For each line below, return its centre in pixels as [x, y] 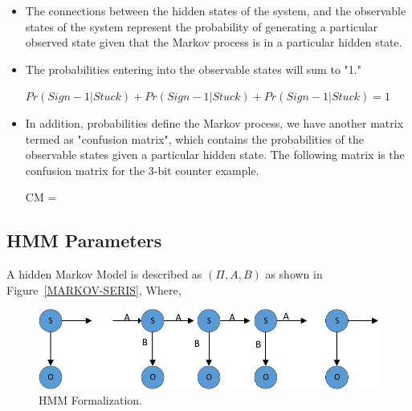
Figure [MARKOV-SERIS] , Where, [94, 289]
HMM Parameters [84, 240]
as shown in [294, 274]
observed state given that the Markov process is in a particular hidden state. [214, 42]
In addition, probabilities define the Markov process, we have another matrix [214, 122]
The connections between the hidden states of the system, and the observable [216, 10]
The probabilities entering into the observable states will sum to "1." [193, 69]
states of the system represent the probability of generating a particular [202, 26]
